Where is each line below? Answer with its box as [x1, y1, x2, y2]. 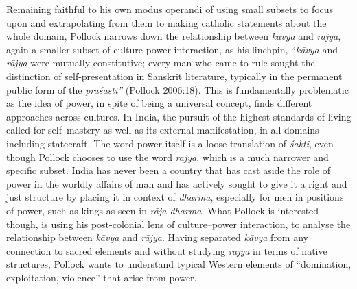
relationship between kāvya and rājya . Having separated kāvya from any [6, 230, 308, 244]
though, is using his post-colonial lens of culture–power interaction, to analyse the [6, 216, 351, 231]
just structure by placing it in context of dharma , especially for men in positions [6, 190, 344, 204]
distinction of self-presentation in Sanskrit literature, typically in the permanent [6, 68, 343, 83]
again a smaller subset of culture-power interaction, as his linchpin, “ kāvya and [6, 42, 338, 56]
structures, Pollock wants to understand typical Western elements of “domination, [6, 257, 352, 271]
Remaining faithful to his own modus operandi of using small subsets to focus [6, 2, 334, 16]
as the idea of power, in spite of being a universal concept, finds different [6, 96, 312, 110]
